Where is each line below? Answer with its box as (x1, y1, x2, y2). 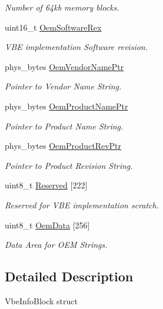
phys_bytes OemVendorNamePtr (5, 60, 124, 72)
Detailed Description (5, 267, 134, 285)
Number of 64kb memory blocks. (5, 1, 119, 13)
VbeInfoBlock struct (5, 294, 78, 307)
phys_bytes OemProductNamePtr (5, 99, 128, 112)
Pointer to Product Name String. (5, 119, 124, 132)
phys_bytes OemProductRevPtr (5, 139, 122, 152)
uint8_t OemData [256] (5, 218, 90, 231)
